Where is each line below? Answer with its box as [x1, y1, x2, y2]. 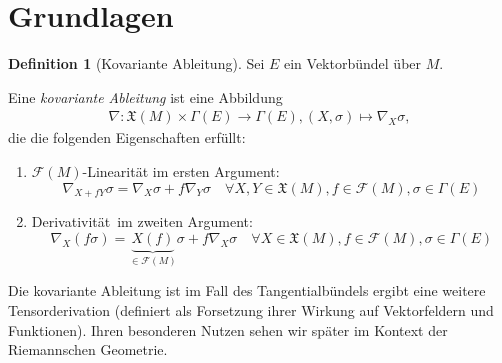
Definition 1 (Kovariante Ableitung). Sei [8, 53, 265, 74]
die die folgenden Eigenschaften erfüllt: [8, 127, 246, 148]
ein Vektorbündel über [284, 53, 422, 74]
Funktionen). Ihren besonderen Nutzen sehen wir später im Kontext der [8, 319, 448, 340]
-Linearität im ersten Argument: [82, 160, 280, 181]
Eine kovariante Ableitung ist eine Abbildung [8, 86, 283, 107]
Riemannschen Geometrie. [8, 339, 168, 360]
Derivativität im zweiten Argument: [31, 211, 253, 232]
